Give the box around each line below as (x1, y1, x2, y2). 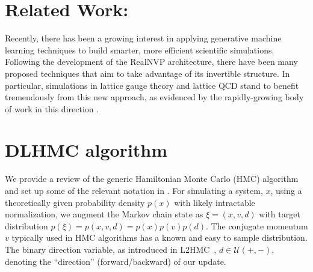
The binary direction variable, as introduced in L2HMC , (5, 243, 217, 255)
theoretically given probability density (5, 196, 145, 208)
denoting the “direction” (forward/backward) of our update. (5, 255, 226, 267)
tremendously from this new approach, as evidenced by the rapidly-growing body (5, 91, 304, 103)
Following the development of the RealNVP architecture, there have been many (5, 55, 298, 68)
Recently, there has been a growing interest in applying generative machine (5, 32, 282, 44)
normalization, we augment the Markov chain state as (5, 208, 203, 220)
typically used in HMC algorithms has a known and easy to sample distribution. (11, 231, 308, 244)
